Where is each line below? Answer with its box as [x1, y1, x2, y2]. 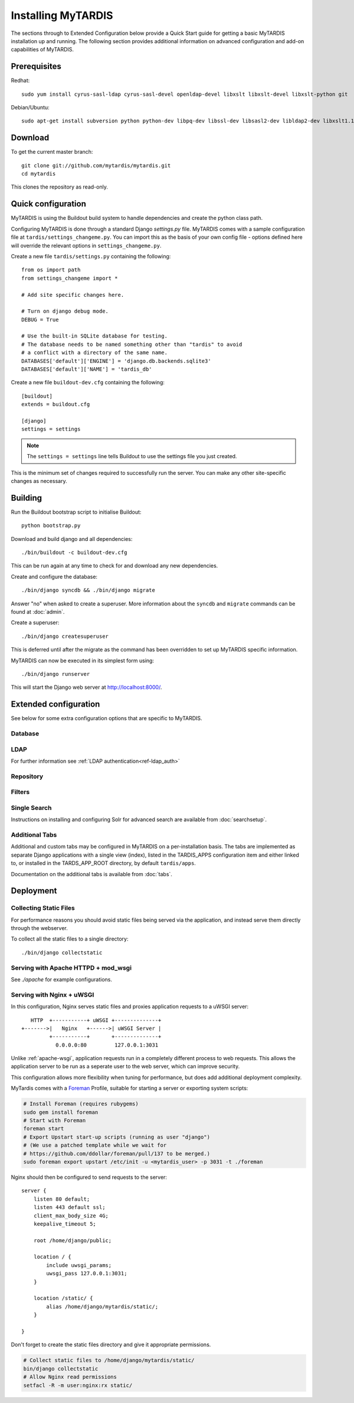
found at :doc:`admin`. [11, 608, 65, 615]
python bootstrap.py [21, 522, 81, 529]
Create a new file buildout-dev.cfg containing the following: [11, 379, 165, 386]
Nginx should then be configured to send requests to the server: [11, 1174, 168, 1181]
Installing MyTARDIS [11, 9, 113, 22]
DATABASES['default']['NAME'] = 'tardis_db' [21, 366, 153, 372]
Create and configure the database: [11, 573, 97, 580]
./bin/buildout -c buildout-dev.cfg [21, 549, 127, 556]
